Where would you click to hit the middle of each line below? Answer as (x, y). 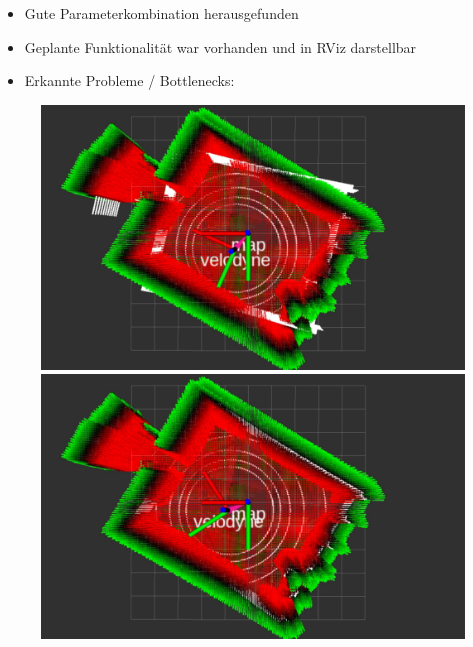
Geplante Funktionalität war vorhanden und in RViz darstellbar (220, 46)
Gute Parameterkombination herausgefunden (161, 13)
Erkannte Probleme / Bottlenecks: (129, 80)
